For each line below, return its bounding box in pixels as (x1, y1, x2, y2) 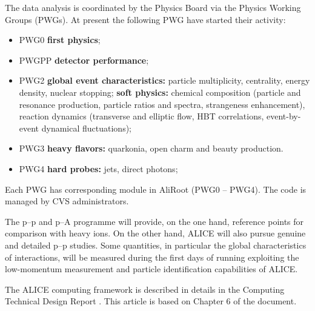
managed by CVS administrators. (5, 195, 129, 207)
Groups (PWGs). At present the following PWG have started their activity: (5, 13, 286, 25)
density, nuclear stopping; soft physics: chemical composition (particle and (19, 85, 301, 98)
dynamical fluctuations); (41, 121, 132, 134)
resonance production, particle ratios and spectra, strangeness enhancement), (19, 98, 305, 110)
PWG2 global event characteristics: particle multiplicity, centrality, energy (19, 74, 310, 87)
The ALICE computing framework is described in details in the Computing (5, 283, 285, 295)
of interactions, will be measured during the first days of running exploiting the (5, 250, 299, 263)
